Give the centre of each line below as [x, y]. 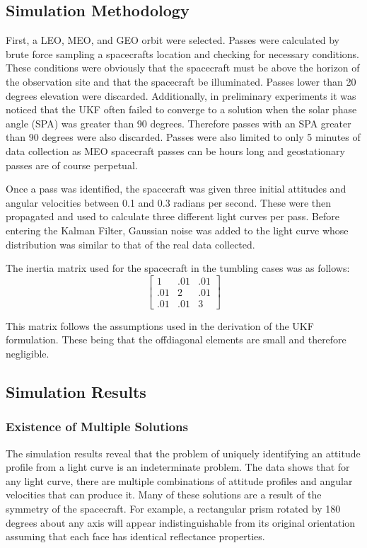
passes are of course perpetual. [72, 165]
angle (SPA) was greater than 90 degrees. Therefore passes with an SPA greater [179, 123]
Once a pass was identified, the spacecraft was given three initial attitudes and [176, 189]
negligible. [28, 353]
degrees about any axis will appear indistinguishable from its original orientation [181, 522]
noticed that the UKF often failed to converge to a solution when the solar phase [181, 109]
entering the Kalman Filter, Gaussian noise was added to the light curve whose [177, 230]
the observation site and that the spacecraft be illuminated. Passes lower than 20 [181, 81]
